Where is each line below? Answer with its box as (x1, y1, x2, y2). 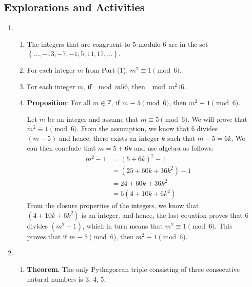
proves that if (27, 231, 67, 241)
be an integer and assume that (47, 114, 138, 124)
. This (214, 220, 233, 230)
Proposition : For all (27, 97, 91, 108)
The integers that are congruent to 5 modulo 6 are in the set (27, 38, 208, 49)
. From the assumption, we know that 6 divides (77, 123, 218, 134)
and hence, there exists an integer (59, 133, 159, 143)
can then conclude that (27, 142, 96, 153)
